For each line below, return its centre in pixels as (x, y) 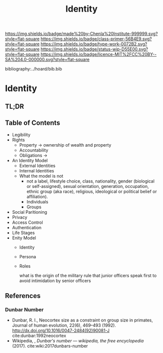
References (23, 295)
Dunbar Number (24, 309)
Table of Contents (33, 123)
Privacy (20, 217)
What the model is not (41, 176)
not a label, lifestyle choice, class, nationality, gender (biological (90, 181)
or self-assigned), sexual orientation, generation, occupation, (88, 186)
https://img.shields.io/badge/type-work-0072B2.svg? (94, 44)
